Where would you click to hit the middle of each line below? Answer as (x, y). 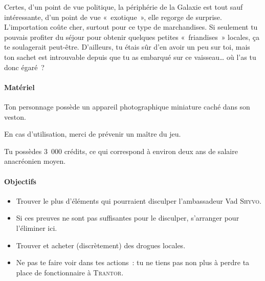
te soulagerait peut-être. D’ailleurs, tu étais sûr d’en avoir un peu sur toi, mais (127, 47)
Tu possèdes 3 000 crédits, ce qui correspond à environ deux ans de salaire (121, 151)
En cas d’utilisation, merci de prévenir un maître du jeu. (93, 134)
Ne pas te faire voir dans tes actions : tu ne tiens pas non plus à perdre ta (133, 262)
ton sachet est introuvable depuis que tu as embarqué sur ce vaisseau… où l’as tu (130, 57)
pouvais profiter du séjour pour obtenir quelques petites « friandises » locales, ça (132, 37)
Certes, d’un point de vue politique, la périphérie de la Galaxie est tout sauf (124, 7)
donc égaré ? (24, 67)
